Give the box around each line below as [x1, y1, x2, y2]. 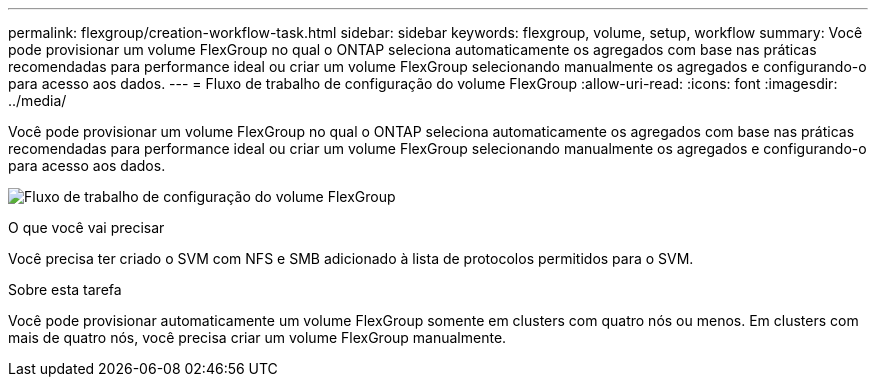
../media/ [8, 92, 67, 109]
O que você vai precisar [8, 219, 165, 236]
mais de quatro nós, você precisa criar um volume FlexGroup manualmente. [8, 329, 507, 346]
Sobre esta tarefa [8, 281, 122, 298]
